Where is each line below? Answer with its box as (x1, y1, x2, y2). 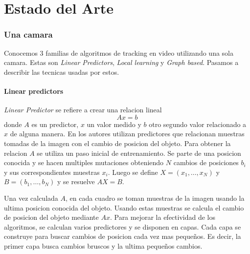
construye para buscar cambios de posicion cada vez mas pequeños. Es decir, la (4, 231, 241, 241)
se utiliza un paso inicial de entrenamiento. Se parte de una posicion (37, 148, 241, 158)
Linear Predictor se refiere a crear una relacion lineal (4, 105, 162, 115)
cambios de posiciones (173, 157, 239, 168)
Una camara (4, 28, 53, 41)
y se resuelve (57, 176, 95, 187)
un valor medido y (87, 119, 141, 129)
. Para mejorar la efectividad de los (110, 212, 215, 222)
